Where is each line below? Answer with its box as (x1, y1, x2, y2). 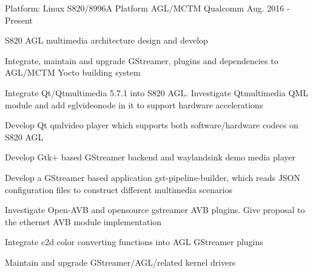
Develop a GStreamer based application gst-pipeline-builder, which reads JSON (5, 171, 301, 183)
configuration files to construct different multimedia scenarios (5, 183, 232, 196)
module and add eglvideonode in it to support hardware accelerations (5, 98, 263, 111)
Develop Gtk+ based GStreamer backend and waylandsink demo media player (5, 151, 295, 163)
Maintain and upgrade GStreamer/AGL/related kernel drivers (5, 255, 236, 268)
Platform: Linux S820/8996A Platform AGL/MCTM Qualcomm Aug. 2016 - (5, 2, 290, 14)
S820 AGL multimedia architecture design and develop (5, 34, 208, 47)
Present (5, 13, 33, 26)
